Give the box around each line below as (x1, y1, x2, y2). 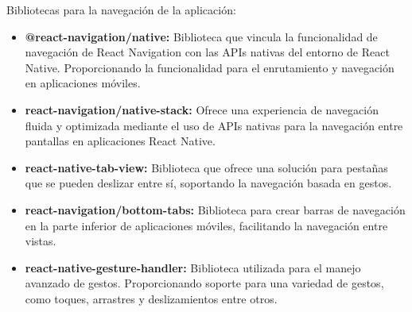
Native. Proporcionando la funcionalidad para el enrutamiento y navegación (25, 59, 395, 75)
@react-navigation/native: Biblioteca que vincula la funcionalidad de (25, 28, 378, 44)
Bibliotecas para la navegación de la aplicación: (6, 2, 236, 17)
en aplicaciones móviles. (25, 75, 141, 91)
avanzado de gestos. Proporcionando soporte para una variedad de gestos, (25, 275, 384, 291)
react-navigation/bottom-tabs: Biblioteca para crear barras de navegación (25, 201, 406, 218)
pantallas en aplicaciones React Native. (25, 133, 216, 149)
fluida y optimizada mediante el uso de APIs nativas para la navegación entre (25, 117, 403, 133)
